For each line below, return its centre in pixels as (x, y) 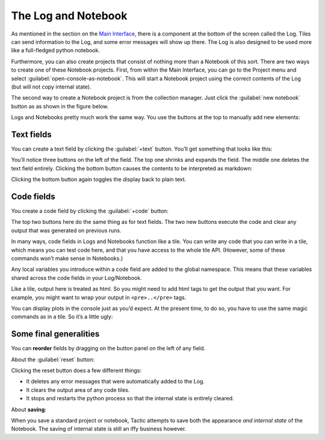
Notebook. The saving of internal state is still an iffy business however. (99, 429)
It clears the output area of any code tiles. (78, 390)
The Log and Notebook (69, 16)
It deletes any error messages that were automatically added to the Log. (115, 382)
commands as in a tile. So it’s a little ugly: (62, 317)
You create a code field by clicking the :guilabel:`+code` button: (90, 211)
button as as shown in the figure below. (60, 106)
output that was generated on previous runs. (66, 230)
